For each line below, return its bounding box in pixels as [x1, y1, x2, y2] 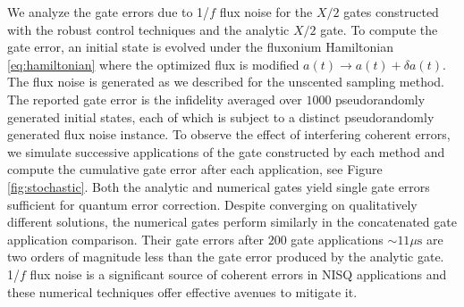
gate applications [291, 229, 384, 248]
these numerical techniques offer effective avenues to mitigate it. [7, 282, 358, 301]
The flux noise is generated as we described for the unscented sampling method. [7, 72, 444, 91]
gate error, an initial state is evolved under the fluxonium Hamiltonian [7, 37, 394, 56]
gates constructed [343, 3, 439, 21]
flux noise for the [219, 3, 313, 21]
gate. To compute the [320, 20, 438, 38]
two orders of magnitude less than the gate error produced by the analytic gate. [7, 247, 444, 266]
